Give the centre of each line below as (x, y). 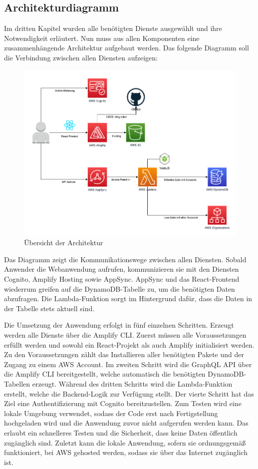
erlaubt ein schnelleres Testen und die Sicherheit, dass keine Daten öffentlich (121, 432)
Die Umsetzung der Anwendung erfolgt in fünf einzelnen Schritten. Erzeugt (119, 325)
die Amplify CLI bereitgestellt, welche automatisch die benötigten (105, 374)
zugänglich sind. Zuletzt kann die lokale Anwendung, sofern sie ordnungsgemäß (125, 442)
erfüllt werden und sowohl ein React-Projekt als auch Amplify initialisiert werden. (129, 344)
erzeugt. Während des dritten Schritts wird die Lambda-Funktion (132, 383)
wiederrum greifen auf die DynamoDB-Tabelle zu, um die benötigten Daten (120, 288)
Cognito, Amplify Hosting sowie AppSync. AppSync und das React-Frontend (122, 279)
